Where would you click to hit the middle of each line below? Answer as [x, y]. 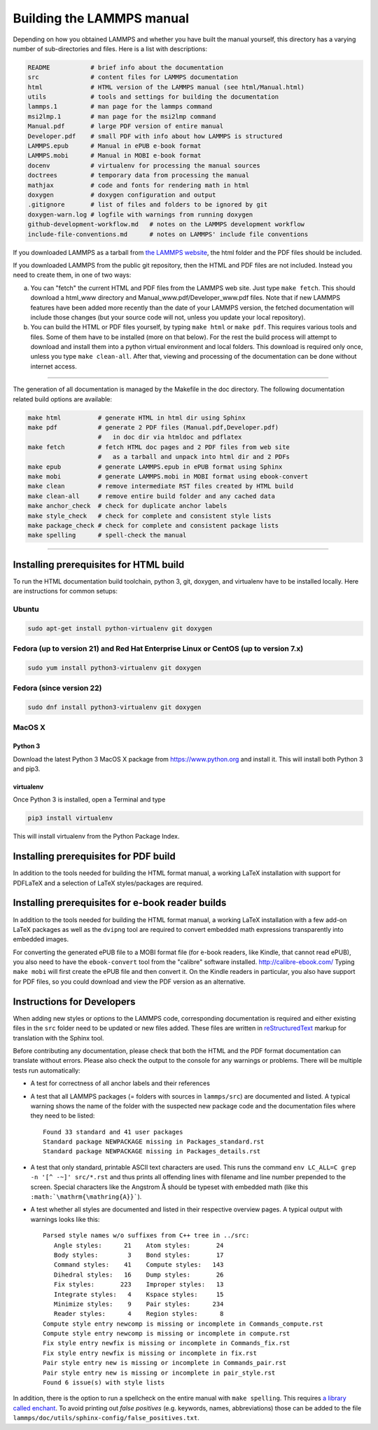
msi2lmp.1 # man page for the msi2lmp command [122, 116]
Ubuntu [26, 609]
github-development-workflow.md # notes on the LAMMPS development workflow [166, 225]
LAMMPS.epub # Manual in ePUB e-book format [114, 146]
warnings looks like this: [65, 1219]
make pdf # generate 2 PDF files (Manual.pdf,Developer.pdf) [153, 427]
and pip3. [27, 769]
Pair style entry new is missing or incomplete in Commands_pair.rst [165, 1363]
